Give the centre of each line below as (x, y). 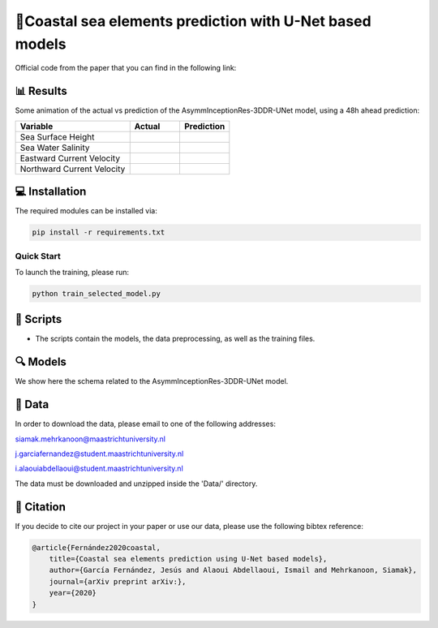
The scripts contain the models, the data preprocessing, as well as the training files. (175, 339)
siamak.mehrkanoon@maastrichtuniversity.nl (90, 439)
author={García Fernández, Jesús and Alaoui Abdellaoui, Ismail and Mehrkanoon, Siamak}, (233, 570)
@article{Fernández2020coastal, (97, 547)
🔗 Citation (41, 507)
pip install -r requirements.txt (99, 232)
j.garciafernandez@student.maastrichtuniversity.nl (99, 454)
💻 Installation (51, 192)
